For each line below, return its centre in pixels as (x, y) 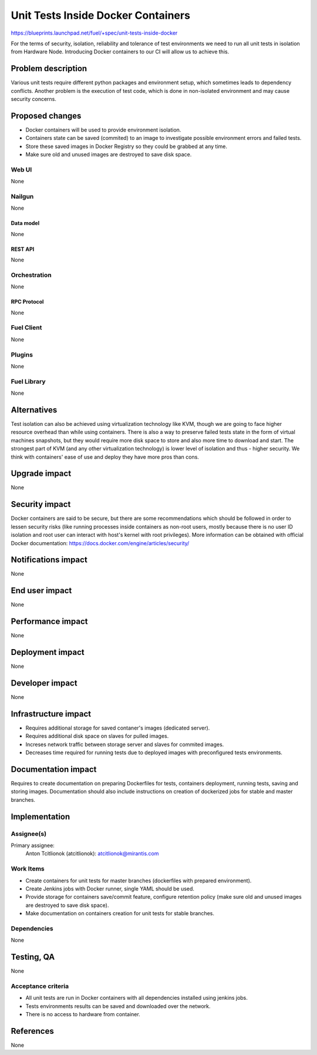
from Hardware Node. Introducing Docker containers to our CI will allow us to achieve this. (120, 52)
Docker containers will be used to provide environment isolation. (103, 130)
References (32, 1031)
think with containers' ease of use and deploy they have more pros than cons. (105, 457)
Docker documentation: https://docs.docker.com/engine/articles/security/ (100, 543)
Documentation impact (54, 769)
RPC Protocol (27, 302)
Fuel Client (26, 328)
